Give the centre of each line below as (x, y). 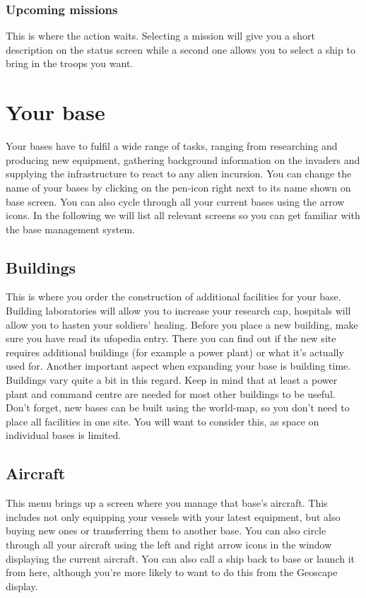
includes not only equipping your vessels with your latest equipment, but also (173, 516)
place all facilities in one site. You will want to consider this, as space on (163, 421)
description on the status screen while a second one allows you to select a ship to (181, 49)
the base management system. (70, 229)
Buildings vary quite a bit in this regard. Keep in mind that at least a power (172, 380)
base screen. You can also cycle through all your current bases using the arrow (175, 201)
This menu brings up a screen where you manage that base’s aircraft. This (167, 503)
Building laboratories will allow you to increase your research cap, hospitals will (178, 311)
